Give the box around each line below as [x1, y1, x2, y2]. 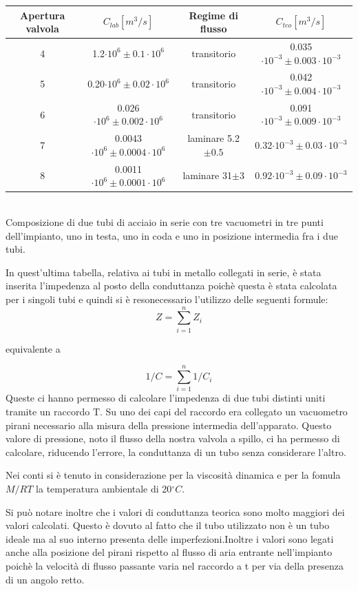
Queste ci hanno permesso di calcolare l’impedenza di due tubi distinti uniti [6, 391, 326, 405]
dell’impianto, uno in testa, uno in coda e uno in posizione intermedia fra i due [6, 228, 338, 242]
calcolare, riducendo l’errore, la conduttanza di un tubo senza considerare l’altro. [6, 444, 346, 459]
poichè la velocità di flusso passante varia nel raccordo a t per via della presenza [6, 558, 344, 572]
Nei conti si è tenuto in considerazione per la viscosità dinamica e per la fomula [6, 468, 341, 482]
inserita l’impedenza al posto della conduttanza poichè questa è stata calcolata [6, 278, 337, 293]
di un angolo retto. [6, 572, 85, 586]
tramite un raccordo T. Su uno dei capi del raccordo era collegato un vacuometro [6, 404, 348, 418]
